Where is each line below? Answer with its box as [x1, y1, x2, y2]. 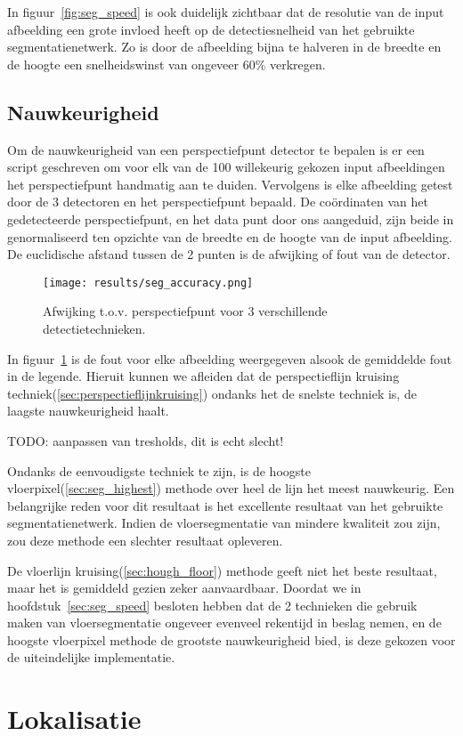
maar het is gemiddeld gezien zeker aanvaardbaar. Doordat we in [7, 578, 361, 597]
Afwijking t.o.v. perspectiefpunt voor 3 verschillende [43, 302, 328, 320]
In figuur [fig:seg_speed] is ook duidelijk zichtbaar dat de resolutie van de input [7, 3, 444, 20]
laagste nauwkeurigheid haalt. [7, 401, 169, 420]
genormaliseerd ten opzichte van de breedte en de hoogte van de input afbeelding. [7, 227, 452, 246]
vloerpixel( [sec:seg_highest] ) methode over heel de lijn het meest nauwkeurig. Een [7, 479, 455, 497]
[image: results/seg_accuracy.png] [43, 276, 254, 289]
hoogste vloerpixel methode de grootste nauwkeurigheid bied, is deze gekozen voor [7, 630, 456, 649]
